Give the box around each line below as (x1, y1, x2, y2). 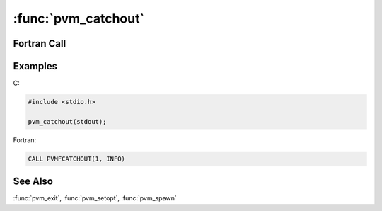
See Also (13, 176, 53, 188)
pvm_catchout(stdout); (28, 118, 107, 125)
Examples (13, 60, 58, 72)
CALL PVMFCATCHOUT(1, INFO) (28, 154, 125, 163)
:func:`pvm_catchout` (13, 11, 145, 26)
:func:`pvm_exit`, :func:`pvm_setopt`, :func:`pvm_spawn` (13, 194, 177, 203)
